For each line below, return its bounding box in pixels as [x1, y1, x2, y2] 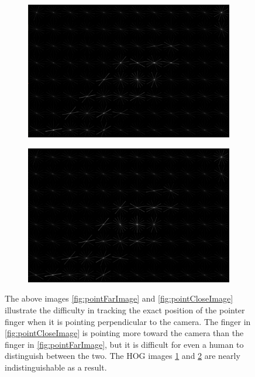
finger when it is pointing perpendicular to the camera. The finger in [5, 315, 251, 327]
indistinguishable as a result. [5, 361, 107, 373]
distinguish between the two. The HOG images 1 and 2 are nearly [5, 350, 240, 362]
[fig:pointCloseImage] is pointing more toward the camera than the [5, 327, 244, 339]
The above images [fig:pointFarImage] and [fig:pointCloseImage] [5, 292, 233, 305]
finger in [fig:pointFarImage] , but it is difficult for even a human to [5, 338, 244, 350]
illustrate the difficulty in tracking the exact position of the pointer [5, 304, 245, 316]
